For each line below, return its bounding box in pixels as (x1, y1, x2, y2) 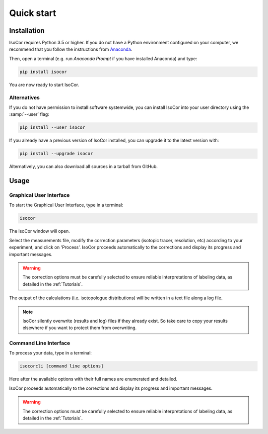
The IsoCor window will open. (9, 228, 70, 234)
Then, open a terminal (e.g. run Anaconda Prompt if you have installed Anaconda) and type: (9, 55, 198, 62)
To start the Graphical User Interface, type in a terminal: (9, 202, 124, 208)
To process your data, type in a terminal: (9, 350, 92, 356)
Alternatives (9, 94, 40, 101)
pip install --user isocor (19, 125, 85, 130)
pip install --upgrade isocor (19, 151, 93, 157)
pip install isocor (19, 69, 67, 75)
